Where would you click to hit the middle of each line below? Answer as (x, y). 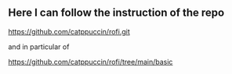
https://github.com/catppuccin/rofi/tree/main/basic (91, 62)
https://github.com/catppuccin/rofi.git (69, 31)
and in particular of (39, 47)
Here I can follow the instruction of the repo (116, 13)
